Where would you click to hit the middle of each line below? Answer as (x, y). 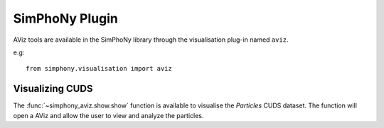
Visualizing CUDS (53, 89)
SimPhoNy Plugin (66, 18)
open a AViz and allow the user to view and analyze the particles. (108, 115)
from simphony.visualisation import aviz (99, 69)
